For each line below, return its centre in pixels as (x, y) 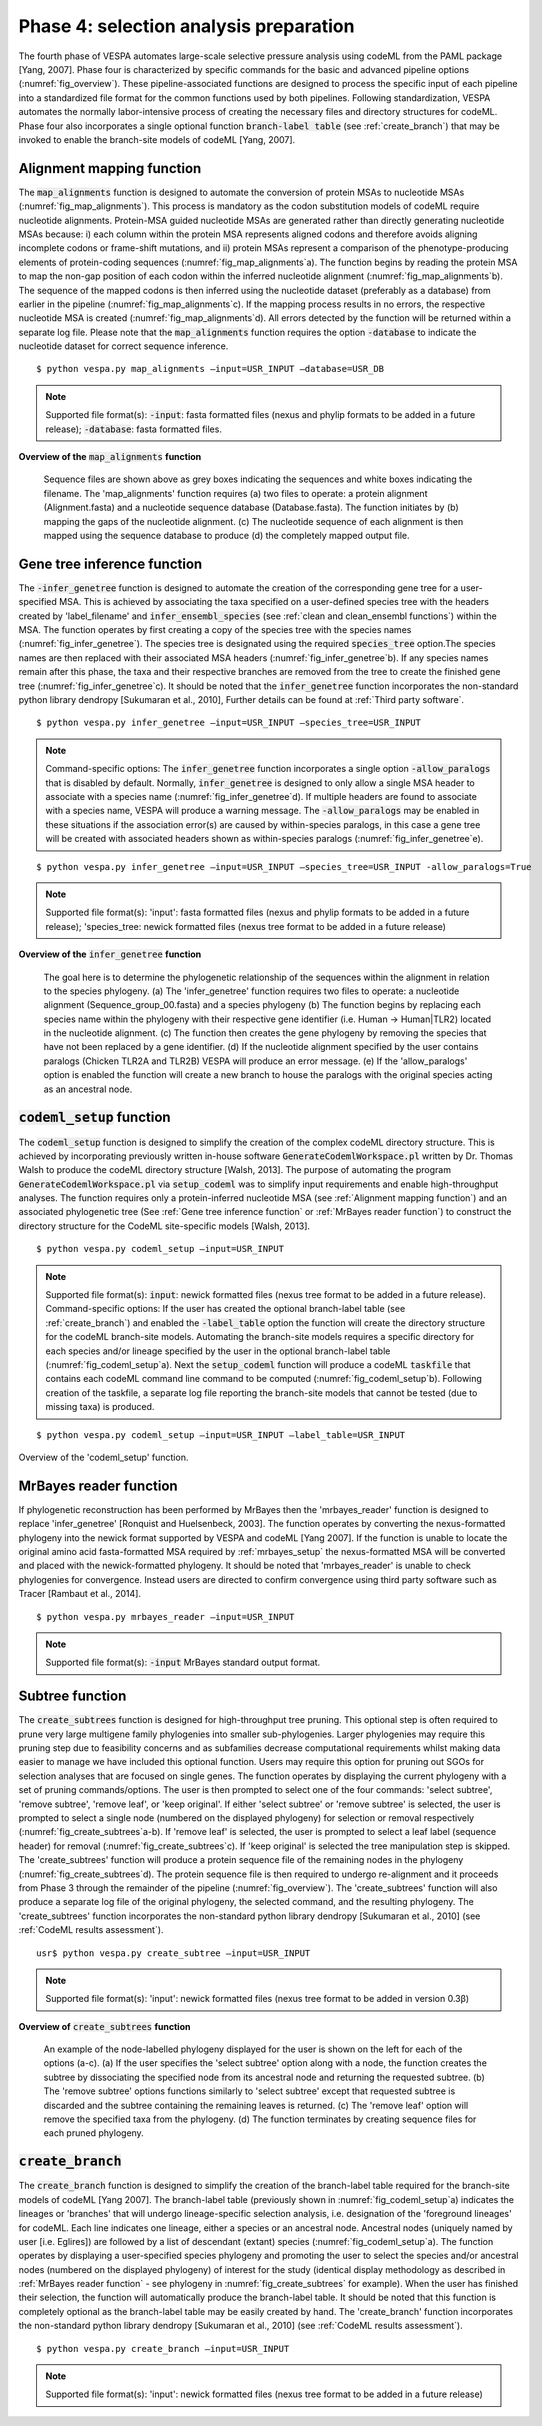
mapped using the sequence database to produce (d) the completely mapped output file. (226, 535)
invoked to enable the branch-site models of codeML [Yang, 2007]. (157, 139)
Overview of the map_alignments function (110, 457)
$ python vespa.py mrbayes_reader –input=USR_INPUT (165, 1616)
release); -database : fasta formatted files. (133, 429)
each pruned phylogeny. (93, 2133)
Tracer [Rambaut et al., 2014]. (80, 1594)
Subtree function (72, 1696)
